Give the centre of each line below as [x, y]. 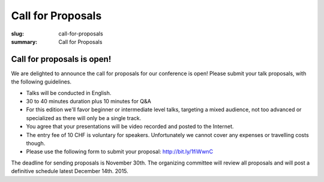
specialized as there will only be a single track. [84, 118]
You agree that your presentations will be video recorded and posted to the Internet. [130, 127]
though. [36, 143]
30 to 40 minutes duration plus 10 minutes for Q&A [88, 102]
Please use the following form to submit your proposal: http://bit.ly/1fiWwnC [119, 152]
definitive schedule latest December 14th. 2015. [70, 171]
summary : [24, 41]
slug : [17, 34]
